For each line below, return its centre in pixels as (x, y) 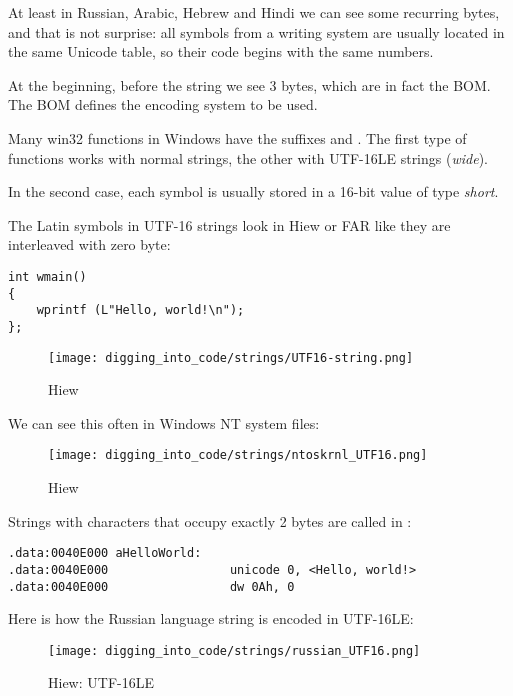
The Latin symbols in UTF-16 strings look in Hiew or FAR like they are (229, 224)
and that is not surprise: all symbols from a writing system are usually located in (256, 31)
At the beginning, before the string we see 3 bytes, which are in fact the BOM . (249, 84)
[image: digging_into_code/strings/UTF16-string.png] (231, 357)
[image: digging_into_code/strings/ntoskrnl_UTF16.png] (238, 455)
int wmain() (47, 276)
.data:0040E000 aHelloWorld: (105, 553)
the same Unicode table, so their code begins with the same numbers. (221, 51)
